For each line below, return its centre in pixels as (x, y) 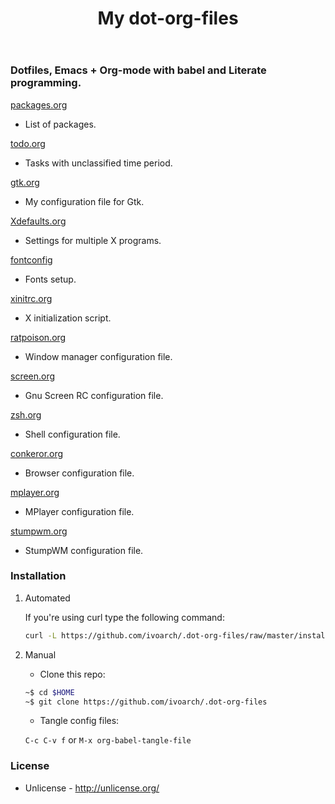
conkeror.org (37, 453)
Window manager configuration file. (98, 356)
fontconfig (31, 259)
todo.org (28, 143)
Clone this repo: (72, 674)
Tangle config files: (79, 721)
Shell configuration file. (72, 434)
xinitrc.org (31, 298)
